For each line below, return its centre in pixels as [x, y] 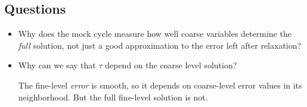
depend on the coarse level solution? [171, 65]
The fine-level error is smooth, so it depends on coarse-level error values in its [160, 85]
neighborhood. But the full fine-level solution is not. [113, 97]
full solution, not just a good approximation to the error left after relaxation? [160, 45]
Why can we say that [57, 65]
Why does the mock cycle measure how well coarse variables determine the [155, 34]
